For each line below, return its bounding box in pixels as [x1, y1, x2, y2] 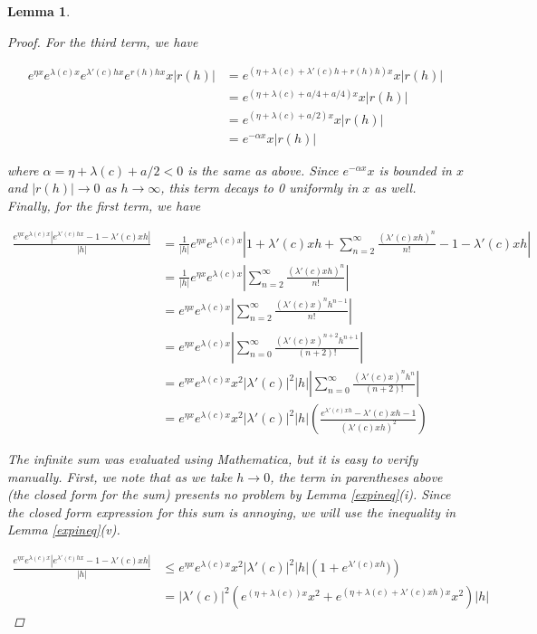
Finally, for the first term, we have [7, 196, 201, 214]
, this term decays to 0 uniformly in [160, 178, 359, 197]
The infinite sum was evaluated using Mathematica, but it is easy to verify [7, 449, 418, 468]
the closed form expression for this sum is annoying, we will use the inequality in [7, 502, 456, 521]
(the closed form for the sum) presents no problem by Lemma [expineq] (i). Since [7, 485, 451, 504]
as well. [374, 178, 417, 197]
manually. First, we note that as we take [7, 467, 233, 486]
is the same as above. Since [187, 160, 339, 179]
